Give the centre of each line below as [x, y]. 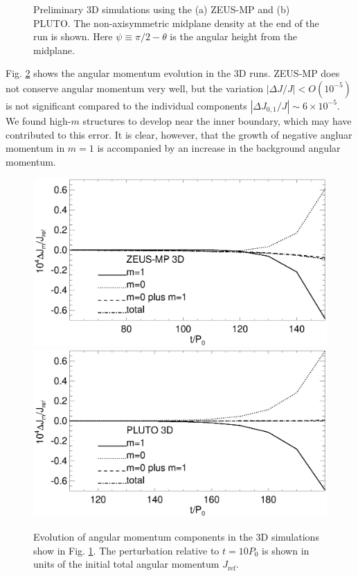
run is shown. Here [73, 36]
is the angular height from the [234, 36]
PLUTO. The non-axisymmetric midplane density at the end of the [176, 23]
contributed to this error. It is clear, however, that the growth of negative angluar [179, 134]
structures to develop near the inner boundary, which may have [217, 120]
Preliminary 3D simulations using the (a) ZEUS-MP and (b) [162, 9]
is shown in [286, 550]
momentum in [35, 148]
